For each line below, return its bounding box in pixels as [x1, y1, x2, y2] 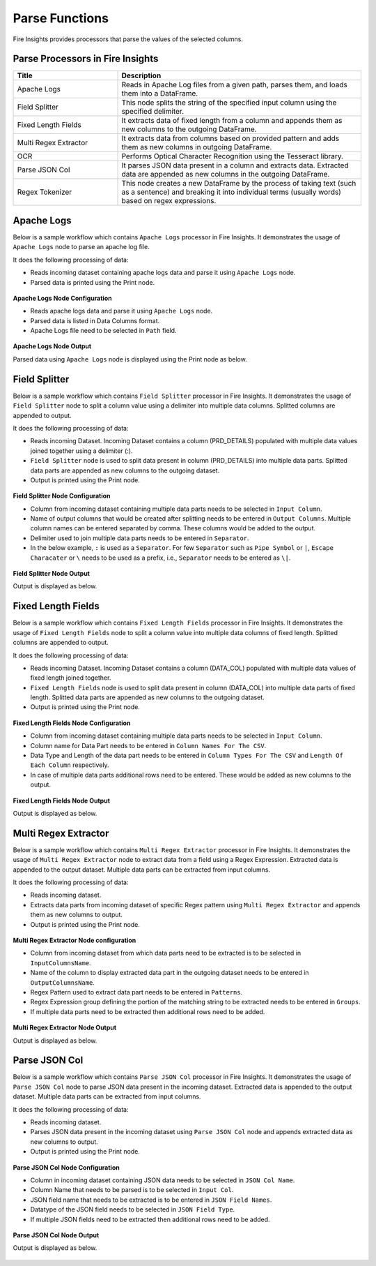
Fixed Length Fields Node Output [13, 796, 111, 805]
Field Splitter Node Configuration [13, 492, 111, 500]
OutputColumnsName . [30, 978, 95, 987]
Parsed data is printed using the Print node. [30, 278, 155, 286]
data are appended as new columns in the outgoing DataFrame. [121, 170, 330, 179]
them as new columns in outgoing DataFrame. [121, 142, 272, 152]
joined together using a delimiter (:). [30, 447, 133, 455]
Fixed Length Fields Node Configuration [13, 719, 131, 727]
